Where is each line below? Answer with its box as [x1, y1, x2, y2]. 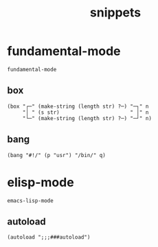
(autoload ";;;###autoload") [7, 234, 91, 241]
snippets [89, 5, 142, 21]
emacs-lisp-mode [7, 197, 54, 204]
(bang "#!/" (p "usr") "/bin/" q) [7, 152, 106, 158]
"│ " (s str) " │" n [22, 108, 149, 116]
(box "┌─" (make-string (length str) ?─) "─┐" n [7, 103, 149, 110]
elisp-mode [7, 174, 74, 190]
